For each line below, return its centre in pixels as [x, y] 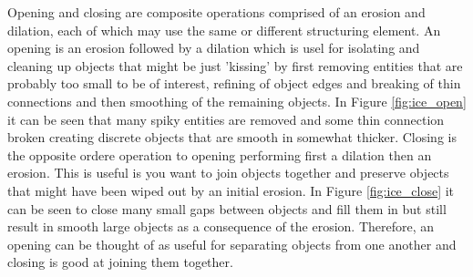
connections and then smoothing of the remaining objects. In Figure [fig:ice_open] [237, 101]
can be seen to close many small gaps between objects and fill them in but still [227, 208]
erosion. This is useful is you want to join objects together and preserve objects [228, 173]
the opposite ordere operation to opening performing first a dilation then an [220, 154]
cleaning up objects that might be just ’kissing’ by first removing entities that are [235, 65]
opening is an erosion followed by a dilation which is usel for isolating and [214, 48]
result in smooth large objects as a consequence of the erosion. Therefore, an [221, 226]
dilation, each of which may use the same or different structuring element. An [224, 30]
